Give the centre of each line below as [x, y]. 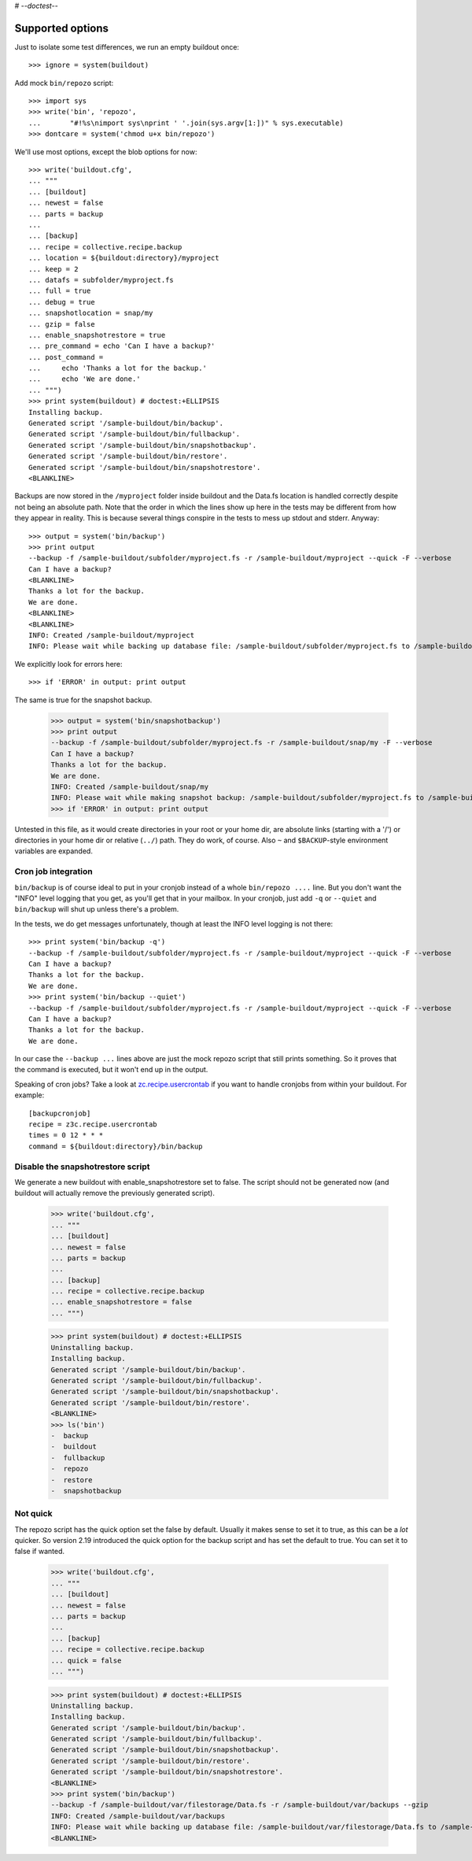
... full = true [60, 291]
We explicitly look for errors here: [68, 664]
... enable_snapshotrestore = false [122, 1302]
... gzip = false [62, 324]
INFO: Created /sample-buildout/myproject [112, 635]
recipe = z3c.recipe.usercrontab [93, 1125]
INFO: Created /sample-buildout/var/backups [138, 1816]
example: [29, 1095]
